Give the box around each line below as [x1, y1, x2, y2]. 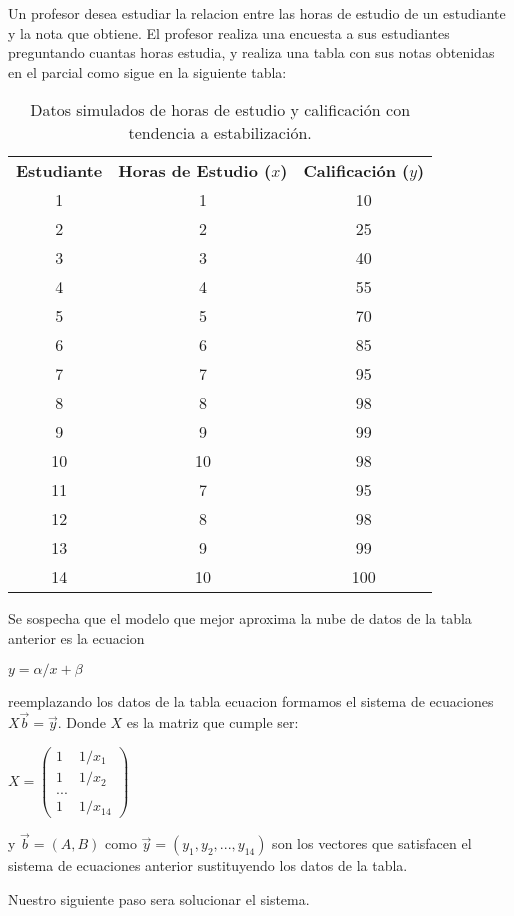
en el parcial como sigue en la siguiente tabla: [8, 61, 287, 82]
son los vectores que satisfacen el [272, 833, 472, 854]
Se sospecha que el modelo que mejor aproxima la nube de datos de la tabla [8, 608, 472, 629]
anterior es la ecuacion [8, 627, 145, 648]
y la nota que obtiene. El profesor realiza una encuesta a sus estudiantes [8, 22, 450, 43]
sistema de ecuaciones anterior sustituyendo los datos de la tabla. [8, 855, 408, 876]
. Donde [57, 712, 106, 733]
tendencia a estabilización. [128, 121, 312, 145]
